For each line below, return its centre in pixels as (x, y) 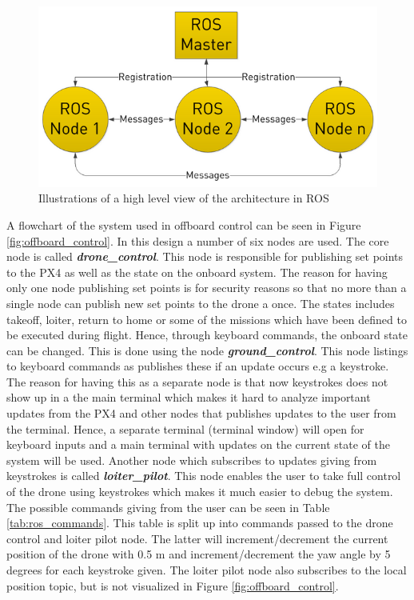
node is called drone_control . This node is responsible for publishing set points (205, 256)
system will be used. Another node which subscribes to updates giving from (192, 460)
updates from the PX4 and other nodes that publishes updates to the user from (201, 413)
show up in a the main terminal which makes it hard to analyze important (189, 397)
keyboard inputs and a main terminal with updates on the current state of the (198, 444)
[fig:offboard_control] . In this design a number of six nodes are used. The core (198, 240)
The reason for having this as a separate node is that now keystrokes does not (197, 381)
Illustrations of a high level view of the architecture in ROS (184, 198)
